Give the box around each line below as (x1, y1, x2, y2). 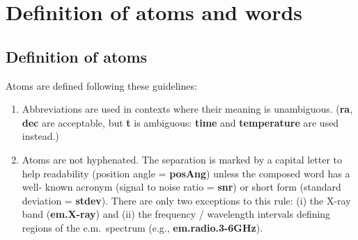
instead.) (22, 129, 59, 143)
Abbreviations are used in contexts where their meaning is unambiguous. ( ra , (22, 102, 353, 116)
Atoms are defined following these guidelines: (6, 78, 197, 93)
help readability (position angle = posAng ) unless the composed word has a (22, 166, 350, 180)
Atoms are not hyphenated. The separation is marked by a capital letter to (22, 152, 343, 166)
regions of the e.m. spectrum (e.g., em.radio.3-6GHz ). (22, 220, 263, 234)
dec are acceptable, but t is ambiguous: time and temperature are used (22, 115, 339, 129)
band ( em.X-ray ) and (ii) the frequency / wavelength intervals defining (22, 207, 331, 221)
